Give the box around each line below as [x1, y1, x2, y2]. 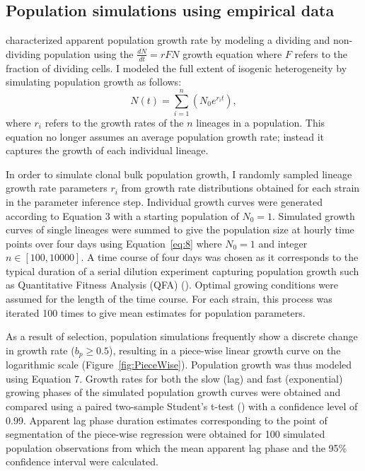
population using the [44, 46, 134, 61]
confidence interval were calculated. [6, 454, 158, 469]
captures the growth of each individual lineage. [6, 143, 209, 158]
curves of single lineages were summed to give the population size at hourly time [6, 222, 354, 237]
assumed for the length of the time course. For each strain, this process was [6, 291, 332, 306]
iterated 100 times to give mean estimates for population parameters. [6, 305, 306, 320]
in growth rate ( [6, 342, 75, 357]
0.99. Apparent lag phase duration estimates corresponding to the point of [6, 412, 328, 427]
